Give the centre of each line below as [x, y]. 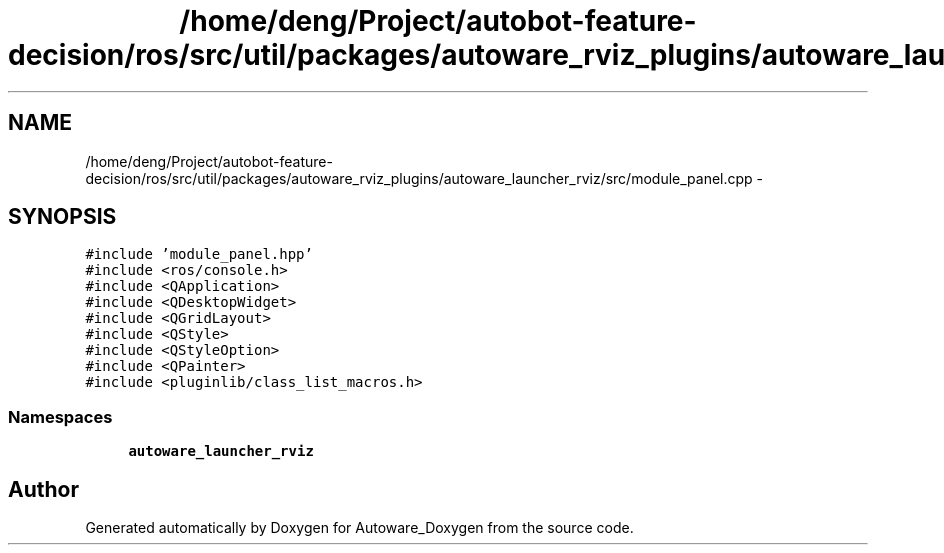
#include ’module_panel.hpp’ [199, 254]
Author [43, 489]
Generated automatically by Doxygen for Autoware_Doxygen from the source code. [359, 528]
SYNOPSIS [62, 217]
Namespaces [60, 416]
